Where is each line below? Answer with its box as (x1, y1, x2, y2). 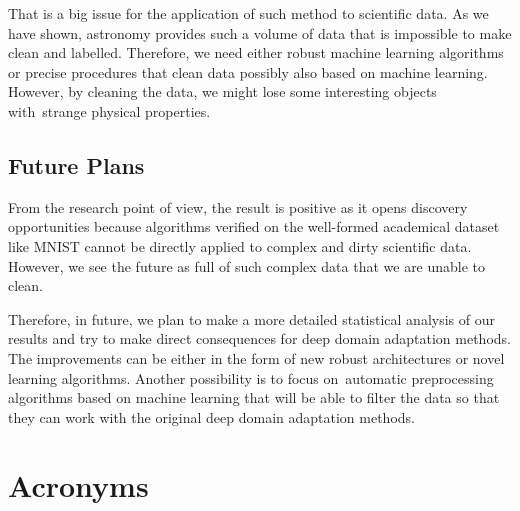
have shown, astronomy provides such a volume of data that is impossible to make (8, 22, 512, 43)
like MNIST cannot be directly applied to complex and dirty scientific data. (8, 235, 472, 256)
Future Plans (8, 149, 145, 180)
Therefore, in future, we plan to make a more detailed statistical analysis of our (8, 308, 495, 329)
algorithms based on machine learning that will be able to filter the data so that (8, 387, 500, 408)
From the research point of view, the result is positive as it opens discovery (8, 196, 468, 217)
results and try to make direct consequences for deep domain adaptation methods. (8, 328, 511, 349)
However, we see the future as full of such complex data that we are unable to (8, 255, 486, 276)
